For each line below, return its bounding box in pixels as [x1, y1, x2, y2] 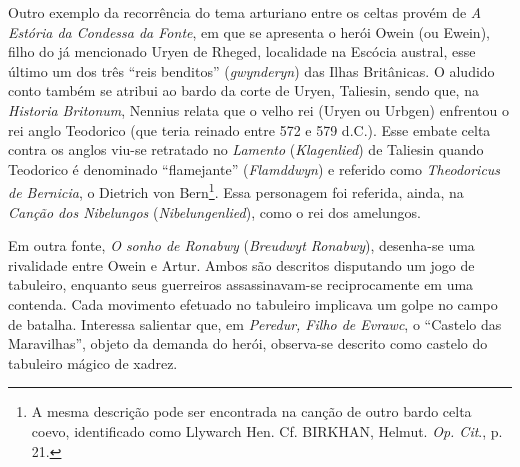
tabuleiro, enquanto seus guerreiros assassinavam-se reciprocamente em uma [8, 274, 474, 295]
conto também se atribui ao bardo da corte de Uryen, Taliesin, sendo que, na [8, 80, 479, 101]
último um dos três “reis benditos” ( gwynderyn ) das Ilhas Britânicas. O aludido [8, 60, 495, 81]
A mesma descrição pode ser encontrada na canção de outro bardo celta [31, 401, 472, 422]
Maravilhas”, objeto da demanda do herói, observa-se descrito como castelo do [8, 333, 488, 354]
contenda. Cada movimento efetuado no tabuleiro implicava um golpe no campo [8, 293, 498, 314]
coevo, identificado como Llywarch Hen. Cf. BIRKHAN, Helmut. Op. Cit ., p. [31, 420, 503, 441]
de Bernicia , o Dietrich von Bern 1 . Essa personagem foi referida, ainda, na [8, 179, 464, 202]
